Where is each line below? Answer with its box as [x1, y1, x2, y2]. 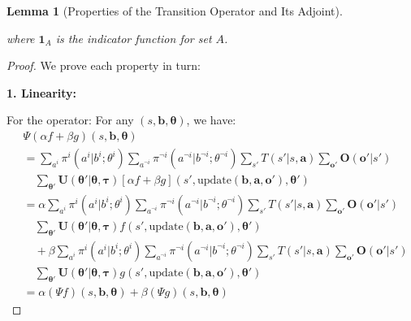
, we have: [186, 111, 236, 128]
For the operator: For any [6, 111, 134, 128]
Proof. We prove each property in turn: [6, 57, 201, 74]
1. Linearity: [6, 84, 77, 101]
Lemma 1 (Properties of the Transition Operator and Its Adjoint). [6, 2, 343, 19]
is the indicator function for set [55, 29, 212, 46]
